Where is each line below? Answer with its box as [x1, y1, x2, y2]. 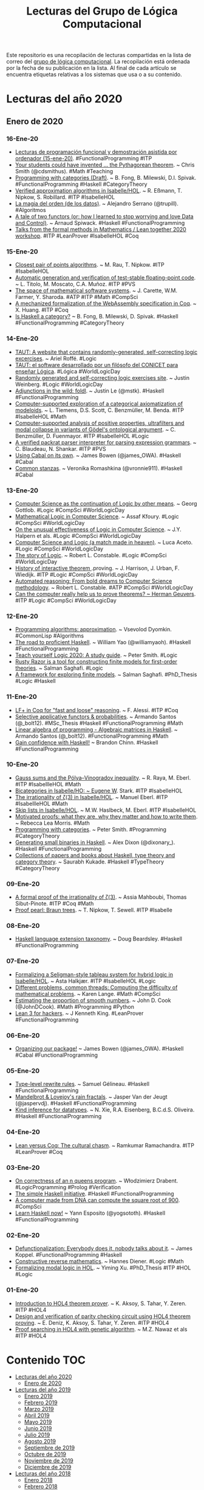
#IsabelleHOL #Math [15, 413, 67, 420]
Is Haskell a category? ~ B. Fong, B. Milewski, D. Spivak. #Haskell [15, 313, 178, 320]
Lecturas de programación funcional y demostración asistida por [15, 148, 177, 156]
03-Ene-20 [6, 1163, 40, 1172]
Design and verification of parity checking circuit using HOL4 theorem [15, 1313, 191, 1320]
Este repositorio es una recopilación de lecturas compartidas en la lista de [6, 52, 191, 59]
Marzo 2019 [24, 1406, 54, 1413]
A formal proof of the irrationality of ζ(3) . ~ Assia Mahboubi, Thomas [15, 893, 187, 901]
